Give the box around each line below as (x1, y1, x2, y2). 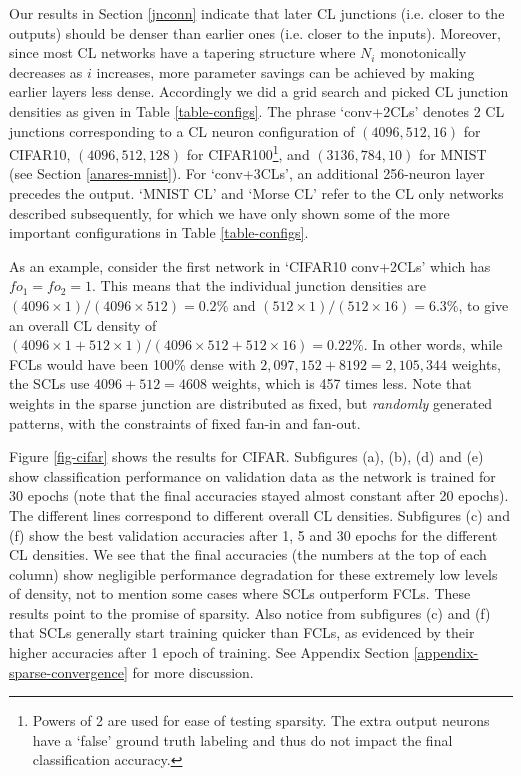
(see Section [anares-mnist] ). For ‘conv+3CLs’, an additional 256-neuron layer (9, 163, 485, 184)
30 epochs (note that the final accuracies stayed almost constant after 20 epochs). (9, 485, 509, 506)
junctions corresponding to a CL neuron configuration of (9, 120, 355, 141)
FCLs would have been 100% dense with (9, 353, 256, 374)
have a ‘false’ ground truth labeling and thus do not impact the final (32, 729, 453, 750)
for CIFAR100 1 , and (186, 141, 310, 164)
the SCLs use (9, 373, 90, 394)
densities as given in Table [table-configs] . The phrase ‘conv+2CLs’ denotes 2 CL (9, 100, 505, 121)
